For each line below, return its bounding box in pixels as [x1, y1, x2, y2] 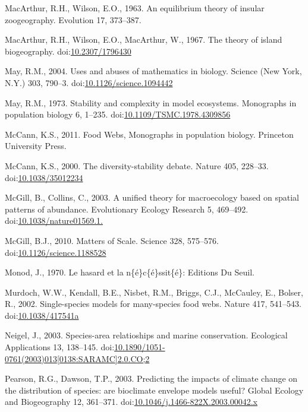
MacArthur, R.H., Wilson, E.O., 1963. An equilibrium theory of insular [5, 2, 265, 14]
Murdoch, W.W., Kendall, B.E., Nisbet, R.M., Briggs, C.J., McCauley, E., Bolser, [5, 286, 303, 298]
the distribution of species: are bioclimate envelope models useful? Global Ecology [5, 384, 304, 396]
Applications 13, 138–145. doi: [5, 341, 115, 353]
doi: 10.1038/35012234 [5, 171, 83, 183]
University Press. [5, 140, 67, 152]
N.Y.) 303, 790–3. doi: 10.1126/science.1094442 [5, 76, 173, 88]
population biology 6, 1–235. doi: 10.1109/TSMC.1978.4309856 [5, 108, 231, 121]
